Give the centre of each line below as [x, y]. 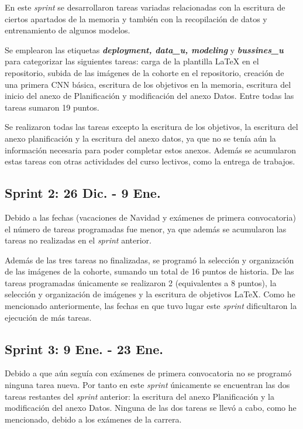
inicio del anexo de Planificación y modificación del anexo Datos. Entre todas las [149, 96]
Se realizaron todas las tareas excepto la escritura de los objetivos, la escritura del [151, 127]
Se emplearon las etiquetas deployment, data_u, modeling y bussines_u [144, 49]
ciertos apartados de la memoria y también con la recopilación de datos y [136, 18]
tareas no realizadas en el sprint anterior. [78, 240]
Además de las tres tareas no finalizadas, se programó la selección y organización [149, 260]
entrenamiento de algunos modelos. [68, 30]
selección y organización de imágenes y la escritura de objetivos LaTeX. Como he [150, 294]
